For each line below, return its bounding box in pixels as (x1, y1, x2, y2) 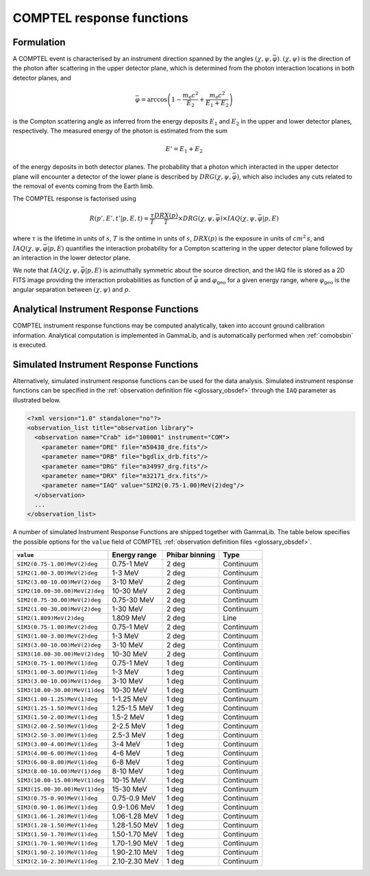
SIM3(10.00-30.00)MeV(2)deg (16, 650, 105, 658)
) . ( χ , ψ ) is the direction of (277, 55, 351, 63)
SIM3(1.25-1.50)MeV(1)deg (16, 704, 98, 712)
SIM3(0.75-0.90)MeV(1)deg (16, 794, 98, 802)
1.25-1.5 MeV (112, 704, 154, 713)
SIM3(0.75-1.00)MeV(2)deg (16, 623, 98, 631)
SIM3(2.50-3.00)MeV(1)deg (16, 731, 98, 739)
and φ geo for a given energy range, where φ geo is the (199, 275, 351, 286)
